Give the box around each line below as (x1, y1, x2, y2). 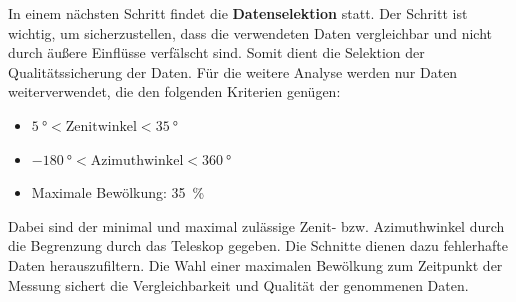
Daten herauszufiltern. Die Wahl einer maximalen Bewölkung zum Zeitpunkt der (8, 254, 503, 275)
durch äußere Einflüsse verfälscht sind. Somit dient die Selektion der (8, 42, 425, 63)
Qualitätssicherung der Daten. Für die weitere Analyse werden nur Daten (8, 61, 458, 82)
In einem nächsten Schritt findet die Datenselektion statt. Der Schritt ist (8, 3, 468, 23)
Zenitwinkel (65, 119, 137, 134)
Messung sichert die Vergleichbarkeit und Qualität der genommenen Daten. (8, 274, 469, 295)
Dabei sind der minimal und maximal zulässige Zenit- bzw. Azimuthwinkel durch (8, 215, 505, 236)
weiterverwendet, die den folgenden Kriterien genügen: (8, 81, 341, 102)
